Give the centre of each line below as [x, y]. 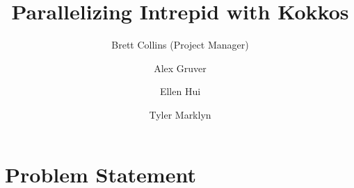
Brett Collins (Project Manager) [180, 45]
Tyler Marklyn [180, 114]
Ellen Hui [180, 91]
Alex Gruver [180, 68]
